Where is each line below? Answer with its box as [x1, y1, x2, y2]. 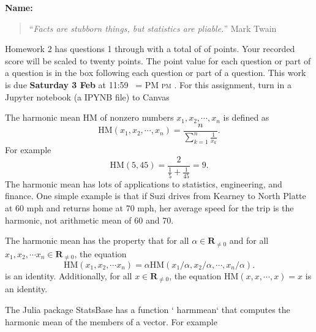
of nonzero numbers [100, 111, 174, 124]
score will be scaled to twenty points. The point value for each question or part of [5, 54, 311, 67]
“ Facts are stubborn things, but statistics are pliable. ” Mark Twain [29, 21, 277, 34]
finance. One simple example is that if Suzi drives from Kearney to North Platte [5, 189, 306, 202]
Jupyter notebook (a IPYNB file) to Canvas [5, 90, 170, 103]
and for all [229, 234, 269, 247]
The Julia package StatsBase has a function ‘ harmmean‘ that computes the [5, 303, 290, 316]
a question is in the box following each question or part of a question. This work [5, 66, 306, 79]
